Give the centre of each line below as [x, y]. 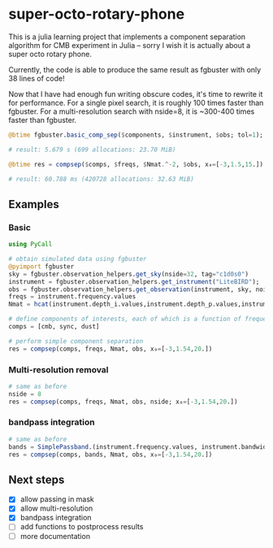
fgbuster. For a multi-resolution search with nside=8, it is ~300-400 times [132, 111]
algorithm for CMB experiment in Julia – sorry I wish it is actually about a [130, 45]
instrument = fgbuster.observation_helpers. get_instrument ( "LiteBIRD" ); [134, 281]
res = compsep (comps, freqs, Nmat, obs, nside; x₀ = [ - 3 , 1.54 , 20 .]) [123, 402]
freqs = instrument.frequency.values [72, 297]
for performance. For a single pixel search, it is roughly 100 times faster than [136, 102]
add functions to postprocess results [82, 527]
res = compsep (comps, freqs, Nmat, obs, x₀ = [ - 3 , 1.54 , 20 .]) [110, 349]
